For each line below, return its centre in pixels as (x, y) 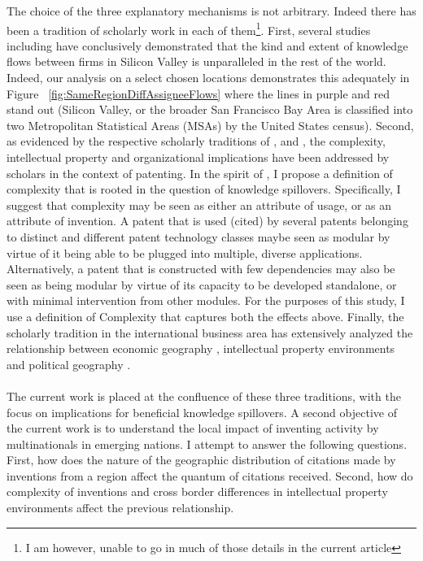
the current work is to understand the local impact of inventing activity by (193, 428)
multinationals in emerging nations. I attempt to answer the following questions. (207, 444)
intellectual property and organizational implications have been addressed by (198, 157)
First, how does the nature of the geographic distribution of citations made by (201, 460)
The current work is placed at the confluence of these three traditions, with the (204, 396)
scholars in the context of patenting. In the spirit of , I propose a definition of (200, 173)
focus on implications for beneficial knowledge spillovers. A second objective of (202, 412)
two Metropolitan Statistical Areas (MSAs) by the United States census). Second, (210, 125)
